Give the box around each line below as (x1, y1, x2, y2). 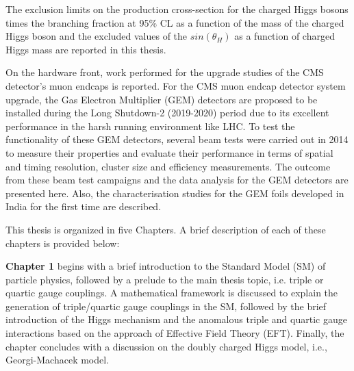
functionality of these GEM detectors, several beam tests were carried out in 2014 (5, 132, 349, 146)
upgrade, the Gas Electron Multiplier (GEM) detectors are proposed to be (5, 92, 318, 106)
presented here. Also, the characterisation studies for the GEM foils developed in (5, 186, 344, 200)
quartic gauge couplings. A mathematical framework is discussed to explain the (5, 285, 338, 300)
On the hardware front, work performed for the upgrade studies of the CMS (5, 65, 324, 79)
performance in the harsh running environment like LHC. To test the (5, 118, 295, 133)
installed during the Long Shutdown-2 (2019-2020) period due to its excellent (5, 105, 329, 120)
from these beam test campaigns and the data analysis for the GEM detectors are (5, 172, 349, 187)
